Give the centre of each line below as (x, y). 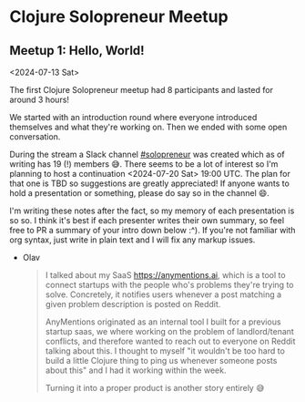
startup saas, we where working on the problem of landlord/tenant (169, 331)
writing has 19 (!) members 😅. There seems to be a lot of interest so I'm (144, 164)
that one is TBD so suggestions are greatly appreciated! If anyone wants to (149, 183)
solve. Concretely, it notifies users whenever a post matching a (163, 294)
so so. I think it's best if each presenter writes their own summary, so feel (147, 220)
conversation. (35, 137)
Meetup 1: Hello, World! (77, 51)
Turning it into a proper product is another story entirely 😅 (155, 388)
